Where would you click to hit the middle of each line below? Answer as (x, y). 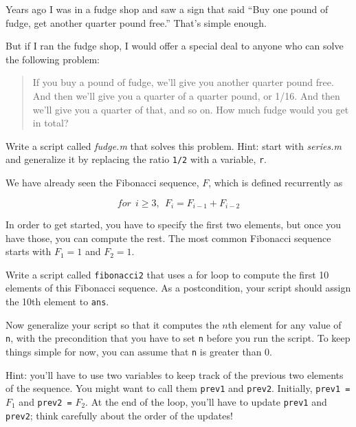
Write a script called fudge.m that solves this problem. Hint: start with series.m (174, 145)
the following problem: (53, 59)
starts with (29, 251)
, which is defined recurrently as (276, 182)
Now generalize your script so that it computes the (112, 324)
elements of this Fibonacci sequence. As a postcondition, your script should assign (178, 288)
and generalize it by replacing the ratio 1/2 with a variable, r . (136, 159)
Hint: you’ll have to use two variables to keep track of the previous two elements (175, 374)
